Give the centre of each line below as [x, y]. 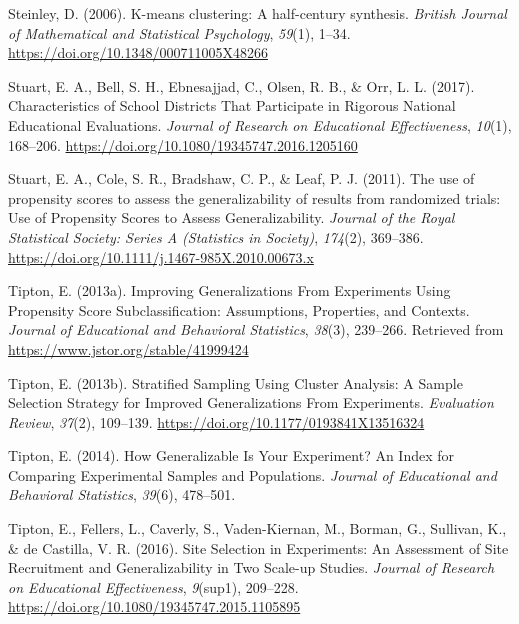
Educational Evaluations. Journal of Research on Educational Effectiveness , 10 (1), [260, 124]
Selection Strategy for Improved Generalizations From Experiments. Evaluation [251, 402]
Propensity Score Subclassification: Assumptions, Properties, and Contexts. [239, 309]
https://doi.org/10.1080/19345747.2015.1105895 [154, 606]
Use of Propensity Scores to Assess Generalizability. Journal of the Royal [231, 217]
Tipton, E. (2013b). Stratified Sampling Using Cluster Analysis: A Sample [235, 382]
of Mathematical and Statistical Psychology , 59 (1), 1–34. [179, 32]
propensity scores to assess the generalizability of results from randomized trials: [254, 197]
